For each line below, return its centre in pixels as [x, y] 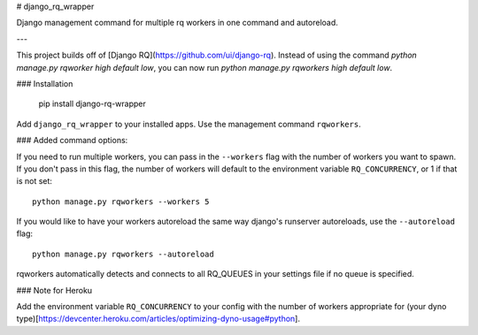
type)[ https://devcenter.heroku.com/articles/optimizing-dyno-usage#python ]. [158, 319]
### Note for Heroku [54, 290]
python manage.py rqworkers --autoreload [123, 254]
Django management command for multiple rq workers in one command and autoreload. [177, 23]
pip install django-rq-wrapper [92, 104]
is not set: [35, 181]
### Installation [45, 83]
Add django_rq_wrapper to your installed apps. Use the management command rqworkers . [189, 124]
